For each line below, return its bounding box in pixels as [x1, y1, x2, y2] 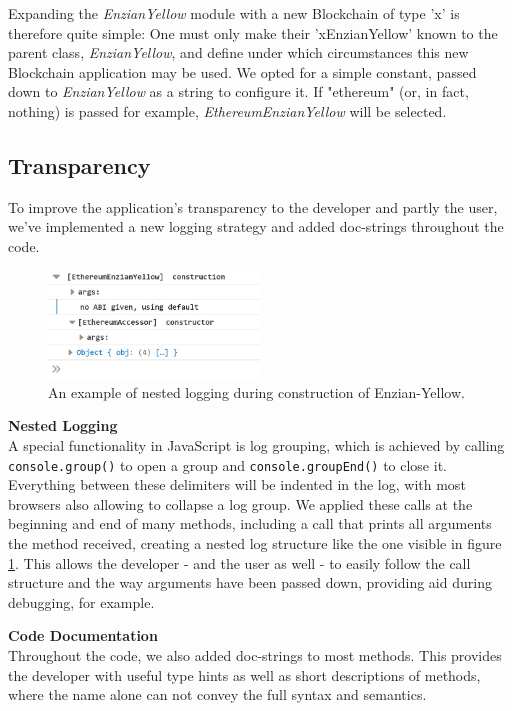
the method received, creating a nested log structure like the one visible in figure [8, 532, 502, 553]
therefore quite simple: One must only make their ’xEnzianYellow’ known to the [8, 22, 498, 43]
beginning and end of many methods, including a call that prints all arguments [8, 513, 492, 534]
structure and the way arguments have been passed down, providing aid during [8, 572, 492, 593]
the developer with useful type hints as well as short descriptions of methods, [8, 664, 481, 685]
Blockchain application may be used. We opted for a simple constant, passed [8, 61, 477, 82]
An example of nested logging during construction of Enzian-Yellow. [48, 381, 465, 402]
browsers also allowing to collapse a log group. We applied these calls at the [8, 493, 473, 514]
